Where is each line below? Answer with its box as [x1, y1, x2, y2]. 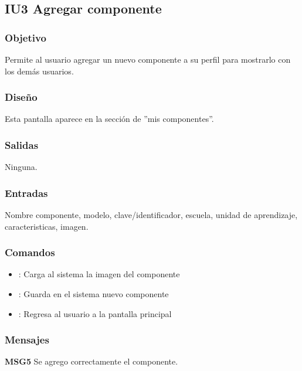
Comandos [5, 245, 55, 260]
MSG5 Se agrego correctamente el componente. [5, 355, 178, 367]
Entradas [5, 185, 48, 200]
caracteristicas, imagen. [5, 220, 89, 232]
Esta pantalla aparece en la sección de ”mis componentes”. [5, 113, 214, 125]
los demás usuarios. [5, 64, 74, 77]
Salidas [5, 137, 39, 152]
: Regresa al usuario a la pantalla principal [18, 307, 172, 319]
